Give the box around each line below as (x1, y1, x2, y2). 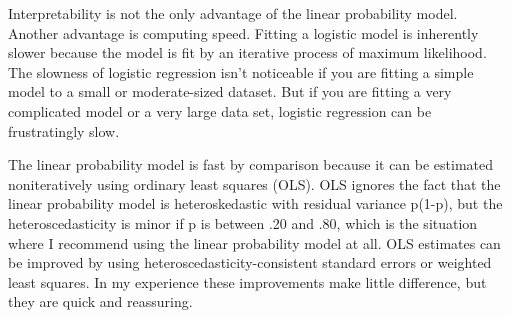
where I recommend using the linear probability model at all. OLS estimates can (8, 232, 501, 253)
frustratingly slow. (8, 120, 120, 141)
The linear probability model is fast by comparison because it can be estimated (8, 154, 494, 175)
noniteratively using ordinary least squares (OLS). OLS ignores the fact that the (8, 173, 501, 194)
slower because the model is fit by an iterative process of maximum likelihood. (8, 42, 487, 63)
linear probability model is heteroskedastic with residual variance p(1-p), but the (8, 193, 503, 214)
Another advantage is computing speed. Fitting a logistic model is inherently (8, 22, 479, 43)
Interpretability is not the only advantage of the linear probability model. (8, 3, 458, 23)
